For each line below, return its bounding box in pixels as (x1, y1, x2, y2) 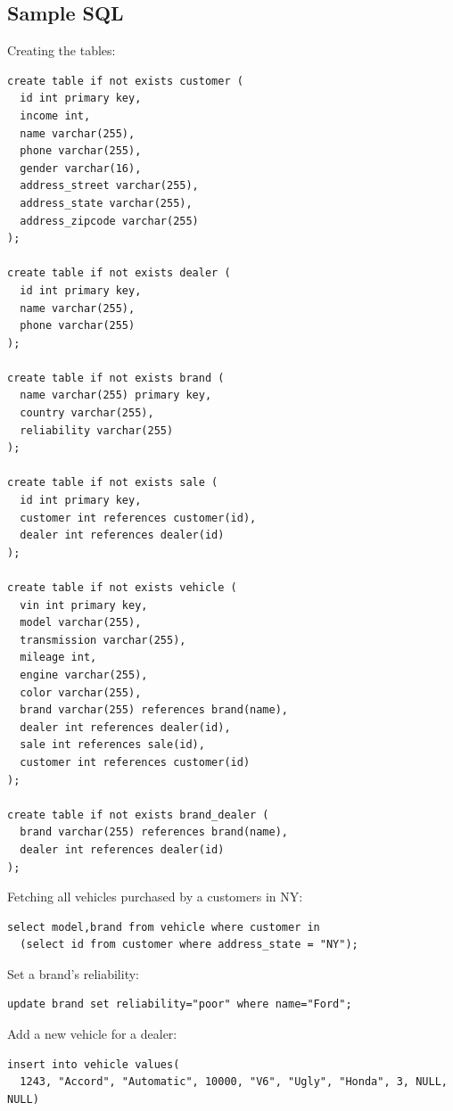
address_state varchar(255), (20, 196, 193, 210)
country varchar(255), (20, 407, 154, 420)
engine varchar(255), (20, 668, 148, 681)
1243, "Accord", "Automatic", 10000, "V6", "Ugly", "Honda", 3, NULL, (20, 1075, 448, 1089)
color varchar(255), (20, 686, 142, 699)
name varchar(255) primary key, (20, 389, 212, 402)
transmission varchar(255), (20, 633, 186, 646)
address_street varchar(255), (20, 179, 199, 193)
